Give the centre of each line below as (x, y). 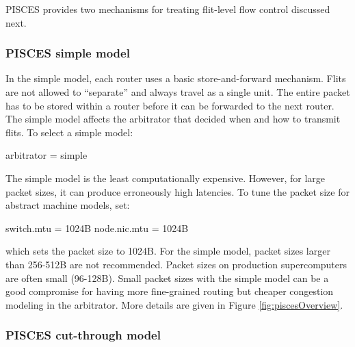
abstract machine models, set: (68, 205)
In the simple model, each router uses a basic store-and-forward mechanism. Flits (176, 78)
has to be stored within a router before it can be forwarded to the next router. (170, 105)
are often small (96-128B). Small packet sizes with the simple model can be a (167, 278)
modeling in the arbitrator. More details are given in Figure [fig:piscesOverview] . (174, 304)
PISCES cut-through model (83, 335)
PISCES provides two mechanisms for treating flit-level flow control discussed (168, 9)
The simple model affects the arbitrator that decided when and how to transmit (173, 119)
